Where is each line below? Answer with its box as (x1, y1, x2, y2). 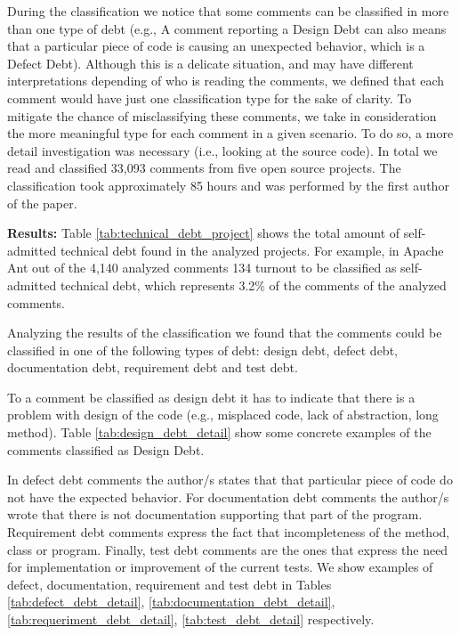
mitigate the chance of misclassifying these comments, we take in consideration (7, 106, 437, 125)
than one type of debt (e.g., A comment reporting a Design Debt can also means (7, 19, 447, 37)
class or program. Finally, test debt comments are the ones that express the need (7, 540, 448, 558)
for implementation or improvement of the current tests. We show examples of (7, 558, 433, 576)
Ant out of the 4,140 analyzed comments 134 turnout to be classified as (7, 258, 397, 277)
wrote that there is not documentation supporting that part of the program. (7, 505, 423, 524)
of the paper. (7, 193, 77, 212)
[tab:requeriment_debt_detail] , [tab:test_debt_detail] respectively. (7, 610, 375, 628)
